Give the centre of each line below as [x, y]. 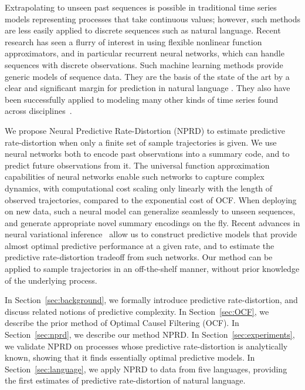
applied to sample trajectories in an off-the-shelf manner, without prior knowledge [152, 269]
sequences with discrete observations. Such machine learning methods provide [144, 64]
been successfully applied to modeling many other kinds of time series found [142, 99]
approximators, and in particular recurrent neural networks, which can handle [145, 53]
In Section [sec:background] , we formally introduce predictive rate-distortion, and [151, 300]
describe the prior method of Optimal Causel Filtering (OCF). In [122, 323]
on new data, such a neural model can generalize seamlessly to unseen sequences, [150, 211]
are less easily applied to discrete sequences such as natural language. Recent [143, 30]
